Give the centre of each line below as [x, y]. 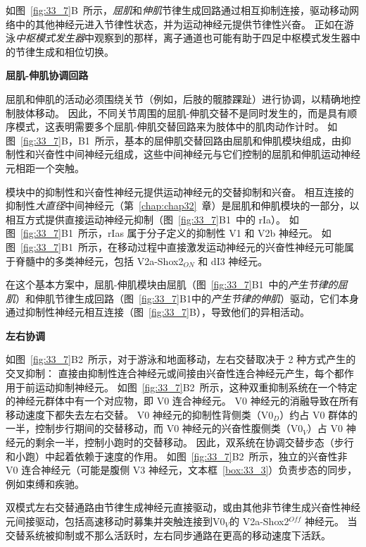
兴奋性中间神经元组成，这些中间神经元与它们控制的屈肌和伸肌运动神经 [197, 154]
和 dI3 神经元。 [233, 260]
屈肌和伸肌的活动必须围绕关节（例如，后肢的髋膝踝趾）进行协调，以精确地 [178, 98]
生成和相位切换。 [74, 51]
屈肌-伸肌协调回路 [47, 75]
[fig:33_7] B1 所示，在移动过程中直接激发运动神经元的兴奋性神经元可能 [182, 246]
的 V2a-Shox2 [259, 521]
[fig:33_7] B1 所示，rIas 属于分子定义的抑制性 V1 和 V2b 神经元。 [170, 233]
